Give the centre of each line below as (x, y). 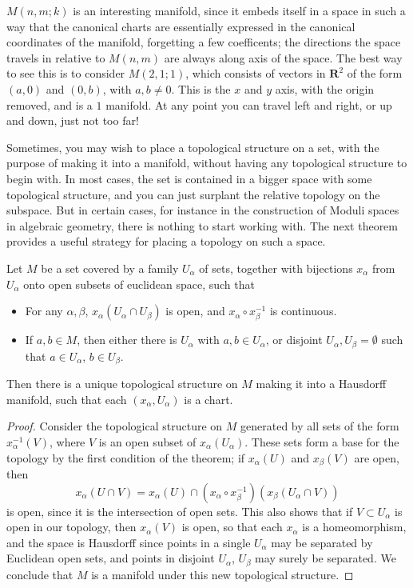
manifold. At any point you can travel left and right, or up (249, 104)
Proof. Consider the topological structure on (115, 426)
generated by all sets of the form (320, 426)
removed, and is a (50, 104)
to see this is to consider (66, 73)
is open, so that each (232, 527)
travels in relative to (56, 57)
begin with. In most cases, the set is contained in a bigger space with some (189, 178)
